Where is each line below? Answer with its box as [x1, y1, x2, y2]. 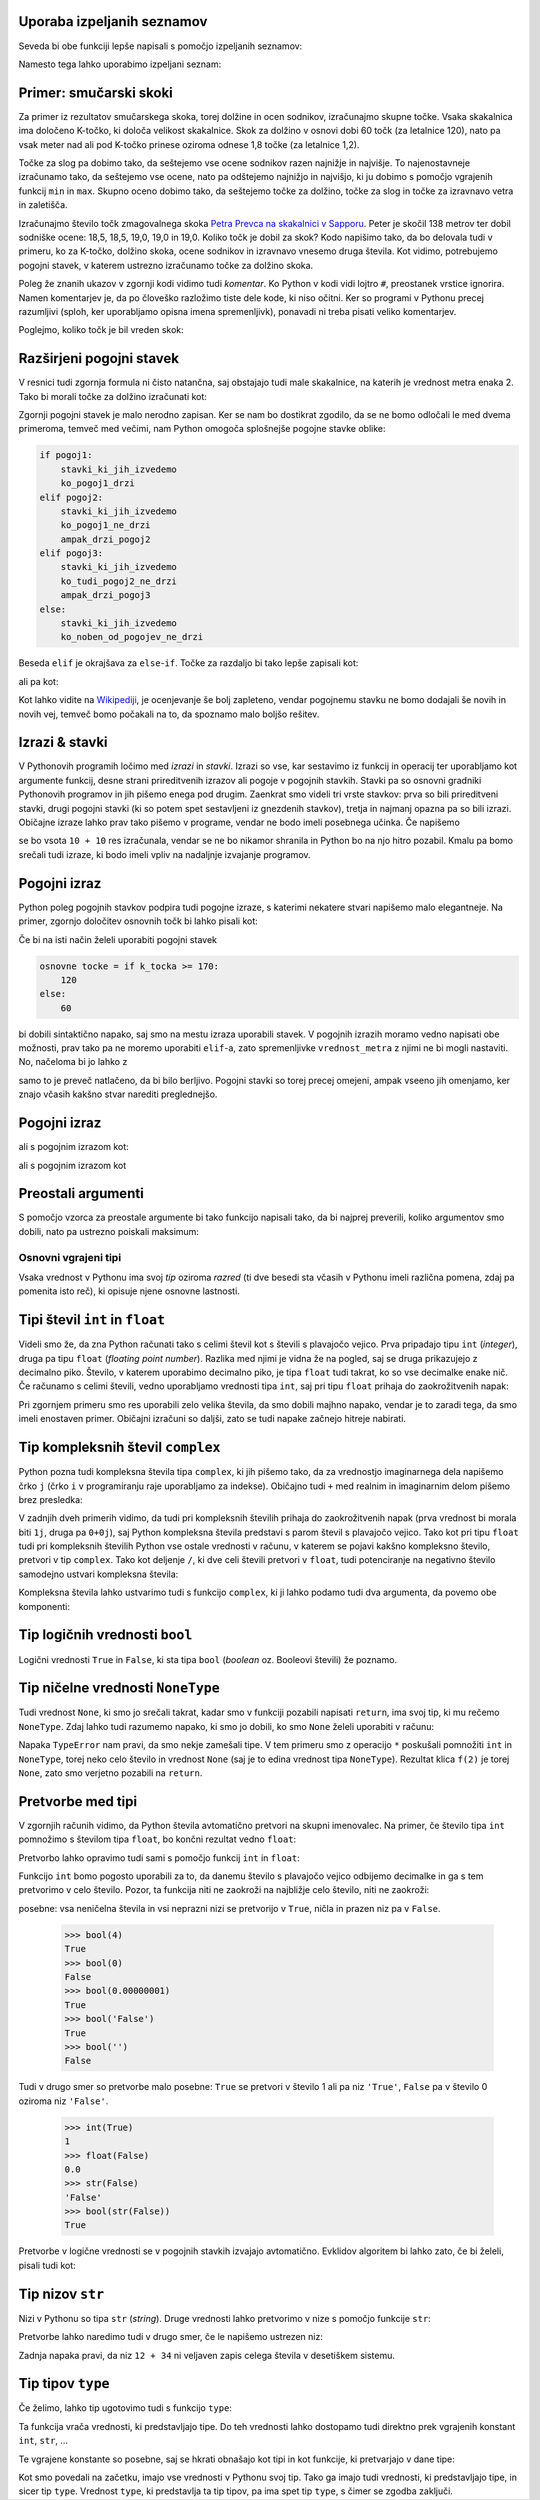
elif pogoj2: [39, 491, 104, 503]
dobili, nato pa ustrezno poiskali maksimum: [18, 1225, 200, 1237]
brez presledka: [18, 1493, 84, 1505]
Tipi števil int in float [18, 1311, 165, 1329]
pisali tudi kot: [18, 2259, 77, 2271]
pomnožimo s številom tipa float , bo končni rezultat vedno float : [18, 1833, 297, 1845]
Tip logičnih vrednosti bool [18, 1626, 193, 1644]
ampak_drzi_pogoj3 [60, 590, 151, 601]
